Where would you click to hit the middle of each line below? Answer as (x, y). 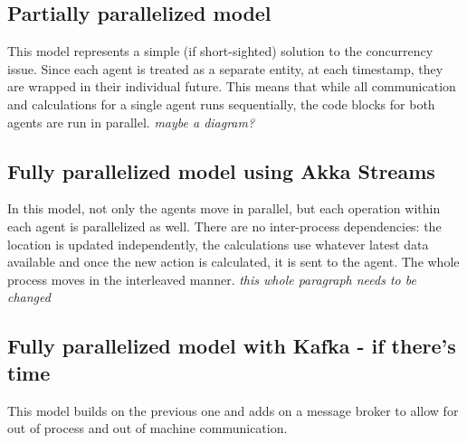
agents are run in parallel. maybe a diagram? (131, 122)
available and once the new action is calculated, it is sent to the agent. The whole (233, 262)
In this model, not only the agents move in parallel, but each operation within (224, 208)
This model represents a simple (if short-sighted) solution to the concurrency (220, 51)
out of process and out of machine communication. (148, 428)
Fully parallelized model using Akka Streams (221, 170)
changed (29, 297)
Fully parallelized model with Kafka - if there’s (232, 346)
